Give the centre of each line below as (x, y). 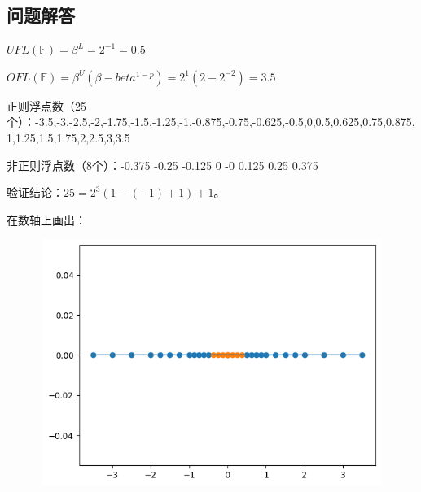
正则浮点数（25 (46, 105)
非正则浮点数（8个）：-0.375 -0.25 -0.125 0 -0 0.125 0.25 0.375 (162, 165)
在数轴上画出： (46, 219)
